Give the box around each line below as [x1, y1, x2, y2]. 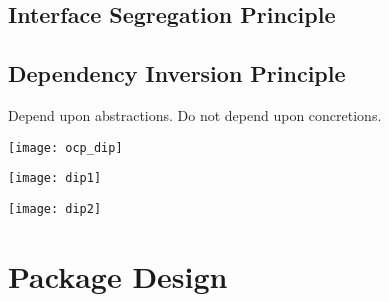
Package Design [8, 255, 228, 296]
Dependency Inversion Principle [8, 58, 346, 89]
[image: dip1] [8, 171, 102, 186]
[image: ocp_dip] [8, 140, 123, 155]
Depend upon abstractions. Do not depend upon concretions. [8, 104, 382, 125]
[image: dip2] [8, 201, 102, 216]
